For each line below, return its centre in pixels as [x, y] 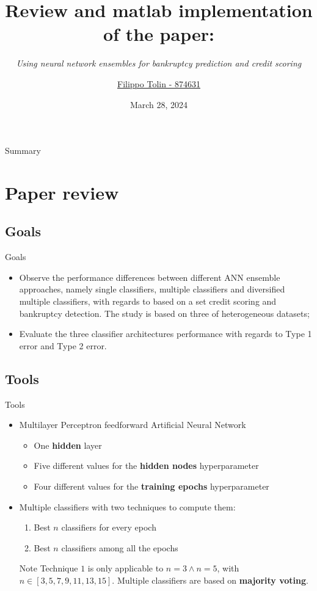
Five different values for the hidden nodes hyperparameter [146, 466]
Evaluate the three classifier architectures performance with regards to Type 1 [166, 334]
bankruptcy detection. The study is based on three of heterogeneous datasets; [164, 313]
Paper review [62, 192]
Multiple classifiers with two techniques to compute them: [127, 506]
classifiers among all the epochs [120, 547]
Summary [23, 150]
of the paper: [159, 34]
